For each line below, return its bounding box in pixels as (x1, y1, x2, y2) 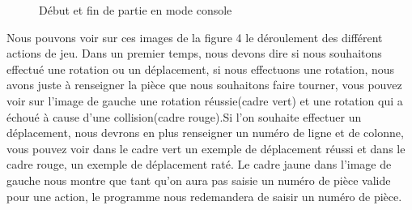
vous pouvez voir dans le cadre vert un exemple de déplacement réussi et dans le (6, 139, 406, 156)
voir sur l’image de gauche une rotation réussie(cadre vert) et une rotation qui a (6, 92, 403, 109)
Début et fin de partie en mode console (39, 2, 232, 18)
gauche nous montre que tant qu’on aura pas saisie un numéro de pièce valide (6, 171, 391, 188)
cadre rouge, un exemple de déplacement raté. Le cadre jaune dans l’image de (6, 156, 392, 173)
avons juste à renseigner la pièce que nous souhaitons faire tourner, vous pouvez (6, 76, 402, 93)
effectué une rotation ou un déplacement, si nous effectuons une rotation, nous (6, 60, 395, 77)
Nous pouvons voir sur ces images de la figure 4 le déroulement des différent (6, 28, 383, 45)
